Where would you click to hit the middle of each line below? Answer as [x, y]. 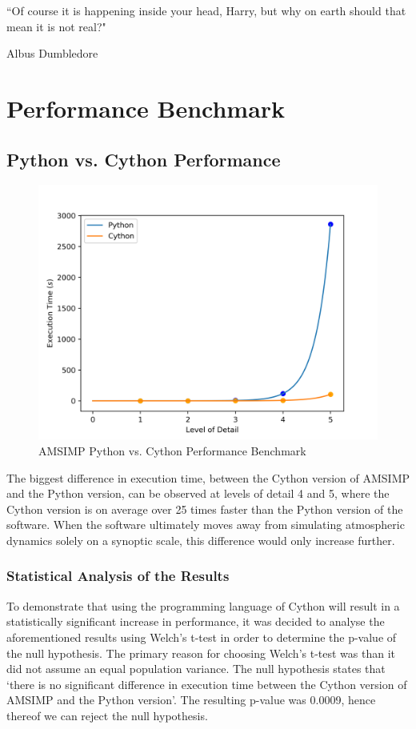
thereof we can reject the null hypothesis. [107, 715]
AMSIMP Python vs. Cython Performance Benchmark [172, 450]
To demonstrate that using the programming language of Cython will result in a [203, 605]
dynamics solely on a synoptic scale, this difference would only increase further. [201, 540]
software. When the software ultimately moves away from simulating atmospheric [206, 525]
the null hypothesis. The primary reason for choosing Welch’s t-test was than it [201, 653]
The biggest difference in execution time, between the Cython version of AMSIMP [208, 477]
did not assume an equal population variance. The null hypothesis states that [196, 669]
